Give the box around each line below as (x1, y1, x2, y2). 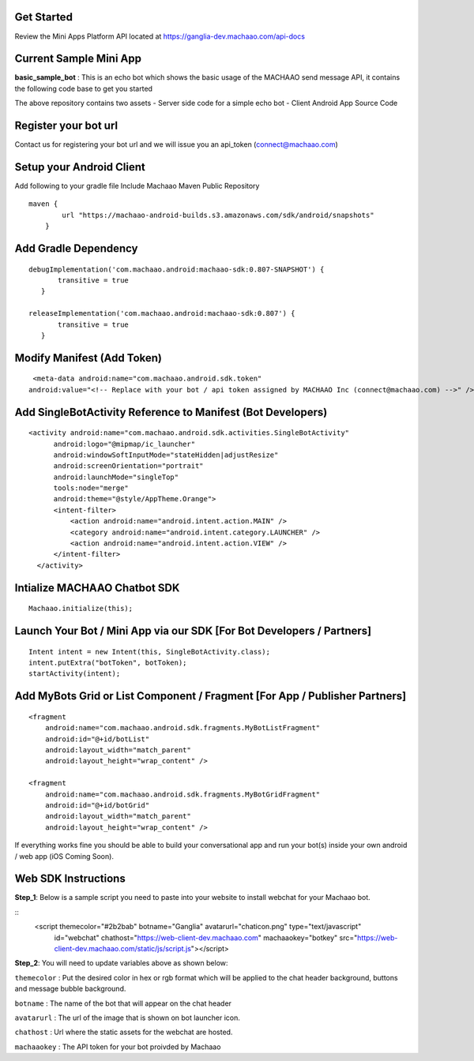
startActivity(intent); (28, 669, 121, 678)
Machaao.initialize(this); (28, 604, 134, 613)
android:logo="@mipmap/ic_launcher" (53, 439, 196, 448)
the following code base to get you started (14, 84, 153, 93)
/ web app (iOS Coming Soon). (14, 851, 115, 860)
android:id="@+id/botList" (44, 734, 150, 744)
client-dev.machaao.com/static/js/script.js (54, 943, 191, 953)
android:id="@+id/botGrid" (44, 800, 150, 809)
